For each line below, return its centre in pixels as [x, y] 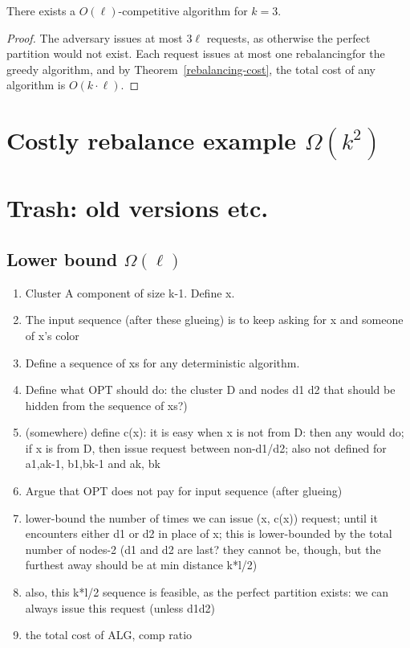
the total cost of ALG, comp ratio [109, 635]
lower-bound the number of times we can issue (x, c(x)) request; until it [201, 517]
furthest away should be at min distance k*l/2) [141, 565]
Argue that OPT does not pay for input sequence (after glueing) [184, 491]
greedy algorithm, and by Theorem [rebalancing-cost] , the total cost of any [191, 69]
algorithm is [36, 85]
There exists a [41, 10]
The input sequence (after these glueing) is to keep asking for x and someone [214, 320]
